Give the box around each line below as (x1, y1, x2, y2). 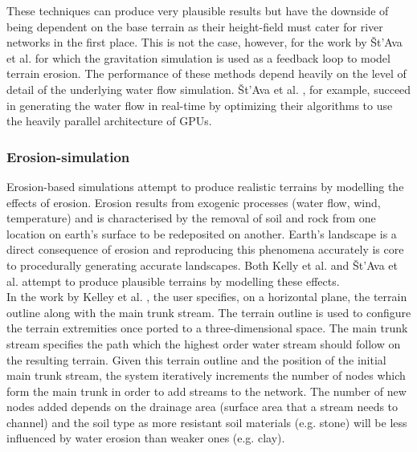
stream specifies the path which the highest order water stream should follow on (6, 335, 401, 352)
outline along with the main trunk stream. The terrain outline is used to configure (6, 303, 411, 320)
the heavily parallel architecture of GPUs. (6, 112, 212, 129)
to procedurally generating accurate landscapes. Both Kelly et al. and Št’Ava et (6, 256, 399, 273)
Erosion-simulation (6, 146, 130, 166)
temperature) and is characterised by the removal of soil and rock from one (6, 210, 376, 226)
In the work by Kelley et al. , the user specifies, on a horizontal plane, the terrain (6, 288, 407, 305)
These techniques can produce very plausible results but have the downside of (6, 2, 389, 18)
